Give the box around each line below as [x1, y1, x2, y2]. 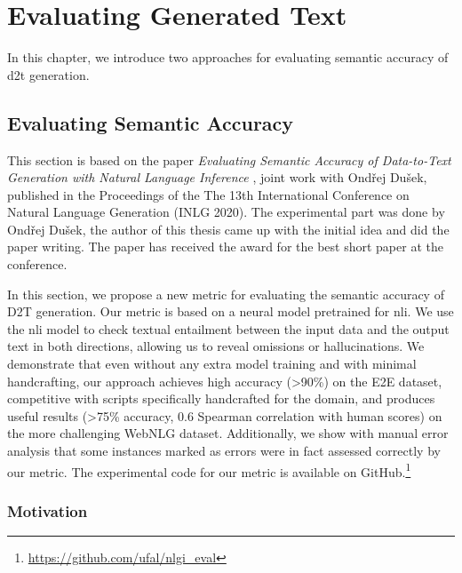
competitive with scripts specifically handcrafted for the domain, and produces [7, 389, 435, 408]
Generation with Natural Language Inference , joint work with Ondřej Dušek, [7, 168, 427, 187]
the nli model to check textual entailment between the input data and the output [7, 319, 450, 338]
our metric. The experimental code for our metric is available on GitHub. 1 [7, 459, 411, 481]
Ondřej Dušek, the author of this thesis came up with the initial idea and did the [7, 219, 450, 238]
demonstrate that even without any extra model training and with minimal [7, 354, 417, 373]
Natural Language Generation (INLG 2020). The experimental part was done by [7, 203, 445, 221]
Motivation [7, 499, 88, 521]
